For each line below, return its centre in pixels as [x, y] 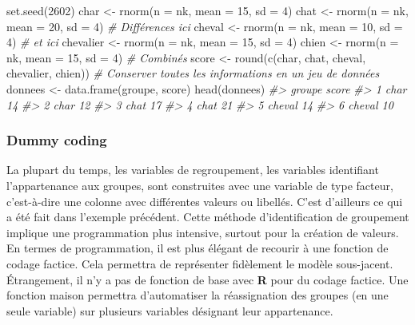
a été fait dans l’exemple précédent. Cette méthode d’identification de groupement [208, 217]
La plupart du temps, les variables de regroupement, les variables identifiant [193, 170]
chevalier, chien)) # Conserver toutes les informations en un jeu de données [193, 73]
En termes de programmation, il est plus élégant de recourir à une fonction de [198, 248]
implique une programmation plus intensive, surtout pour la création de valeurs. [203, 232]
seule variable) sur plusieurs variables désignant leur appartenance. [170, 310]
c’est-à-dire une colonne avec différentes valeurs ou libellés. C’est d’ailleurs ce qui [205, 201]
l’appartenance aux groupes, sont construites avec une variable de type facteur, [200, 185]
